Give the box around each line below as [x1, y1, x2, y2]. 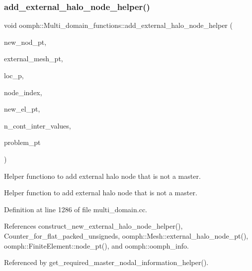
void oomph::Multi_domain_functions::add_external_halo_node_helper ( [4, 20, 233, 30]
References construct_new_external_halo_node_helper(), [4, 221, 183, 231]
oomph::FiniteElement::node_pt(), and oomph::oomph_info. [4, 240, 189, 251]
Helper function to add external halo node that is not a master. [4, 187, 197, 198]
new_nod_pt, [4, 36, 47, 47]
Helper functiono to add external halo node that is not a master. [4, 170, 201, 181]
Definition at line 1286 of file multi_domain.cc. [4, 204, 147, 214]
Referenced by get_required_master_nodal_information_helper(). [4, 257, 209, 268]
